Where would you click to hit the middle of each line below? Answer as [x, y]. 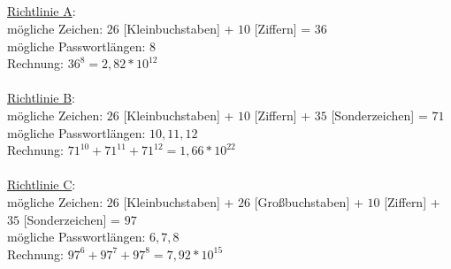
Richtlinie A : [42, 11]
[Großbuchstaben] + [309, 201]
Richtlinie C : [42, 184]
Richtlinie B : [42, 98]
